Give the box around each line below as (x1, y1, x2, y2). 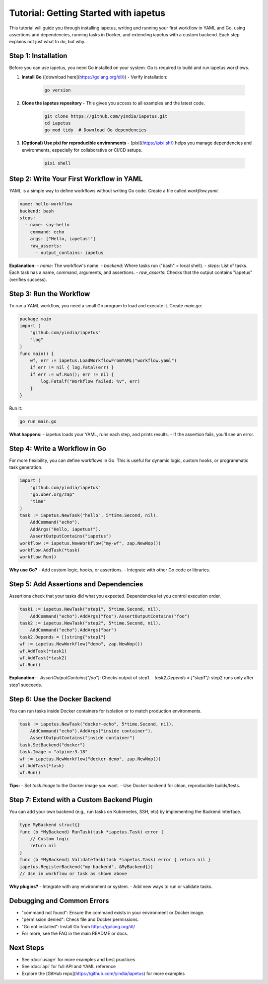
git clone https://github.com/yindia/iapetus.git (44, 113, 168, 119)
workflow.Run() (19, 554, 57, 560)
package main (19, 316, 52, 322)
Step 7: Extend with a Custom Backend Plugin (9, 796, 153, 804)
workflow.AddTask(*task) (19, 547, 80, 553)
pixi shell (44, 160, 71, 166)
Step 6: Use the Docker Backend (9, 695, 111, 703)
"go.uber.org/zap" (30, 491, 75, 497)
